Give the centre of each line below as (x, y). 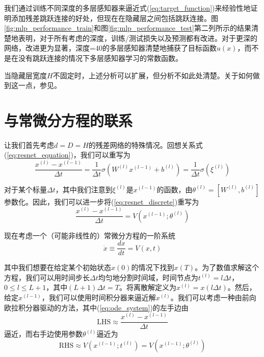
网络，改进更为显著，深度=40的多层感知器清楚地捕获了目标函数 (110, 48)
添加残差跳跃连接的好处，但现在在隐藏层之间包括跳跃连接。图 (114, 18)
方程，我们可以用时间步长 (47, 277)
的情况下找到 (153, 267)
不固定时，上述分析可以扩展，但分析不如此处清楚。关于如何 (153, 75)
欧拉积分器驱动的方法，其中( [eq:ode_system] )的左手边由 (96, 307)
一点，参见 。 (39, 85)
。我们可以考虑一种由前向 (213, 297)
